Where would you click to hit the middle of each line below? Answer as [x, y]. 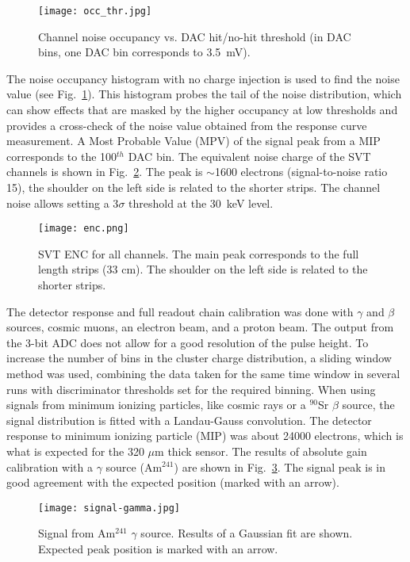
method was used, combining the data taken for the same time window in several [203, 373]
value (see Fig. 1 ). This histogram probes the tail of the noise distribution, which [204, 94]
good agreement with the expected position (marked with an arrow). [173, 482]
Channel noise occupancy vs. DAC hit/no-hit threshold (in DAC [195, 36]
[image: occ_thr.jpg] [95, 11]
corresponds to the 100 [62, 156]
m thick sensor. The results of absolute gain [261, 451]
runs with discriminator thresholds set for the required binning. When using [191, 389]
